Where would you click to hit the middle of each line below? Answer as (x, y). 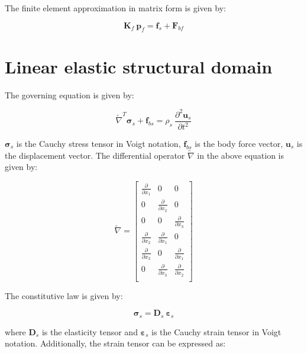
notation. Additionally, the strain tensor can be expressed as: (115, 343)
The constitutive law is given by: (64, 295)
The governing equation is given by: (70, 94)
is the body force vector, (239, 144)
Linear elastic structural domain (139, 66)
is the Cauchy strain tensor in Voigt (216, 331)
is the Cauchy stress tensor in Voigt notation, (98, 144)
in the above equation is (241, 155)
